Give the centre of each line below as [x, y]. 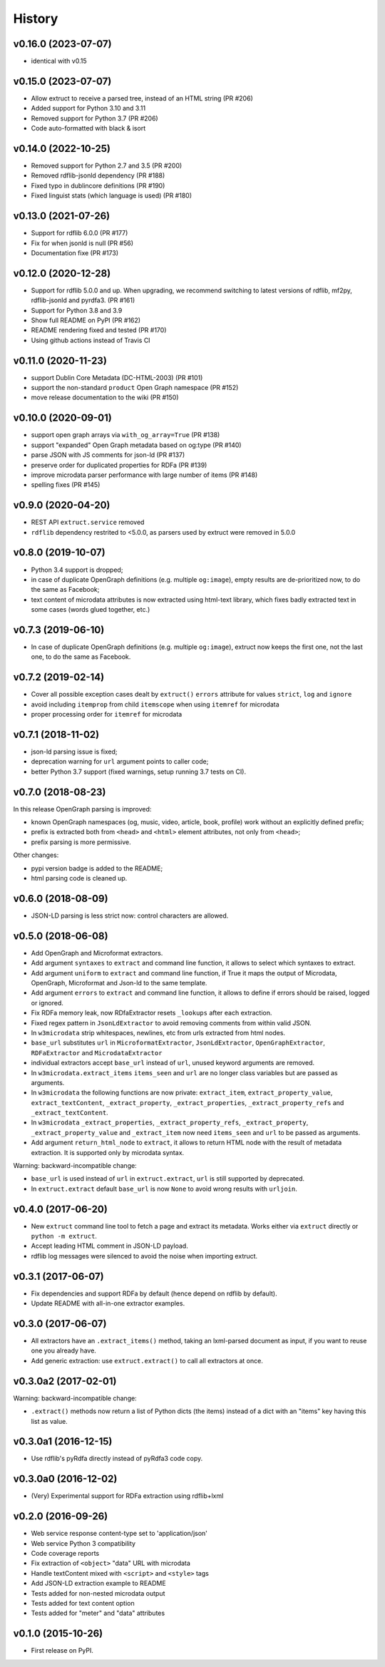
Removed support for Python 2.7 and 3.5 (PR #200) [107, 166]
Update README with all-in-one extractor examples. [108, 1303]
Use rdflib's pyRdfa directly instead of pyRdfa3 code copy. [117, 1459]
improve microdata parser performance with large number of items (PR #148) [144, 475]
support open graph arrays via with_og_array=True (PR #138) [125, 435]
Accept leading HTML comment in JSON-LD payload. [109, 1246]
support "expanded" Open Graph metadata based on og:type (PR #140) [136, 445]
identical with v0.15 [59, 61]
